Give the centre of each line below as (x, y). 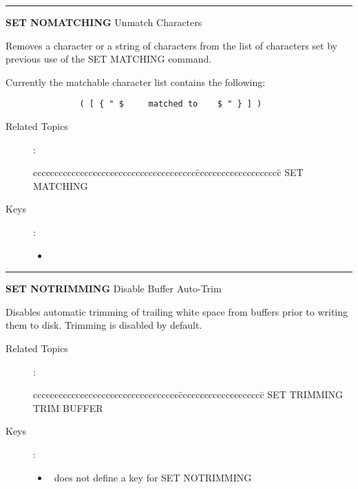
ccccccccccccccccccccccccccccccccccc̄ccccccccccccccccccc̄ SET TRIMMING (188, 394)
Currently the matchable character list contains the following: (136, 81)
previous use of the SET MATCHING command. (109, 59)
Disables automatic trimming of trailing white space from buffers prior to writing (177, 311)
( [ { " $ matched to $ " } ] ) (171, 104)
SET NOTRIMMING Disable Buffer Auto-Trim (114, 289)
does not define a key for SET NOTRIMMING (153, 477)
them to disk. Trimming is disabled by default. (104, 325)
